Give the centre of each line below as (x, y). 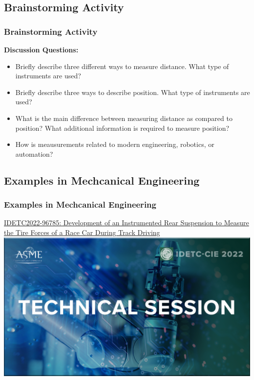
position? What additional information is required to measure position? (122, 128)
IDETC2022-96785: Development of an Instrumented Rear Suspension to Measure (127, 223)
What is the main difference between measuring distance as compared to (124, 118)
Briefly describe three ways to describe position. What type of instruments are (133, 92)
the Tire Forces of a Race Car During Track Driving (82, 232)
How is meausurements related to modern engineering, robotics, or (115, 144)
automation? (34, 154)
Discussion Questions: (41, 49)
